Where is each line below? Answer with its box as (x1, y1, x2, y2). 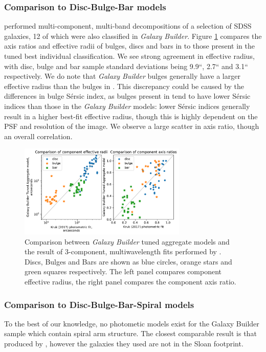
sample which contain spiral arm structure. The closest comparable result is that (4, 328, 257, 339)
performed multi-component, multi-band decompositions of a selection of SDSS (4, 20, 252, 31)
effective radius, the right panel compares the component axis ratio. (25, 276, 236, 287)
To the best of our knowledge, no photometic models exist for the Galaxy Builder (4, 318, 259, 328)
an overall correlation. (4, 130, 73, 141)
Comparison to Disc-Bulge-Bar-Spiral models (4, 298, 194, 311)
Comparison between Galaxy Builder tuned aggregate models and (25, 236, 230, 247)
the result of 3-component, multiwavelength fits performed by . (25, 246, 221, 257)
